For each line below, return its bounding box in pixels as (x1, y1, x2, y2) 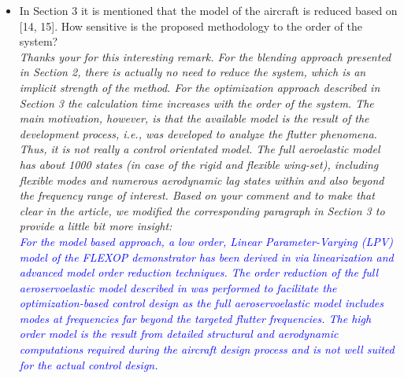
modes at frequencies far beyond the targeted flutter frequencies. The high (19, 310, 372, 326)
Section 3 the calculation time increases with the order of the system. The (19, 94, 374, 111)
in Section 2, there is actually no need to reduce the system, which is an (19, 64, 366, 80)
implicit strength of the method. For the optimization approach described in (19, 79, 380, 95)
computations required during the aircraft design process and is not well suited (19, 341, 395, 358)
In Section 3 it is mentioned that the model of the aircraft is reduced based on (19, 2, 398, 18)
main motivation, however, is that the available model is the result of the (19, 110, 369, 127)
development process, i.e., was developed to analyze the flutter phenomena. (19, 125, 377, 141)
